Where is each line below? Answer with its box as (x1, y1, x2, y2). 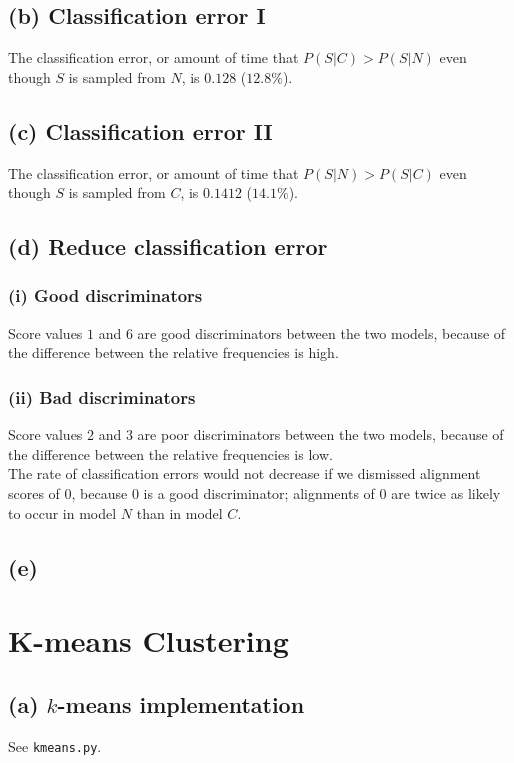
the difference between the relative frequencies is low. (8, 443, 333, 464)
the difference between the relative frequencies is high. (8, 342, 339, 363)
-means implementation (57, 688, 305, 719)
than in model (136, 502, 223, 523)
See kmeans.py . (8, 735, 102, 756)
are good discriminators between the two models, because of (137, 322, 506, 343)
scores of (8, 482, 60, 503)
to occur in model (8, 502, 117, 523)
